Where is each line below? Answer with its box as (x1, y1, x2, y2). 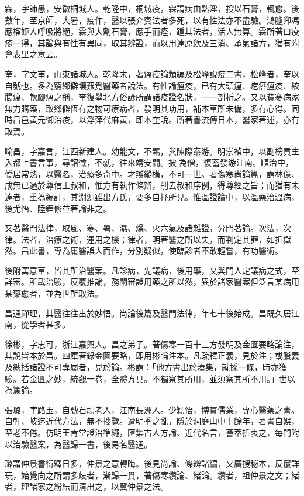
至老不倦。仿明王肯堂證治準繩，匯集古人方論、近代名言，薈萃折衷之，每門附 (5, 426, 299, 438)
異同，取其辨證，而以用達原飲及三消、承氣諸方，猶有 (86, 36, 291, 49)
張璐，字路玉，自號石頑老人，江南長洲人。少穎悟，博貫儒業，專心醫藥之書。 (5, 403, 299, 415)
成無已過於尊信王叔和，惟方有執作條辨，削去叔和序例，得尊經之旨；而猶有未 (5, 179, 299, 191)
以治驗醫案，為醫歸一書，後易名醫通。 (5, 438, 152, 450)
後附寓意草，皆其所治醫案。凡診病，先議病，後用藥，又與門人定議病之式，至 (5, 264, 299, 276)
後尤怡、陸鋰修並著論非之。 (5, 202, 111, 214)
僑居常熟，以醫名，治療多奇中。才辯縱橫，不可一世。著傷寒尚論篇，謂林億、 (5, 167, 299, 180)
